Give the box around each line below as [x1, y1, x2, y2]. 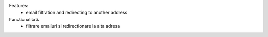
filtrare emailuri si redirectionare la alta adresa [26, 23, 120, 29]
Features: [9, 3, 29, 8]
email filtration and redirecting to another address [26, 10, 128, 16]
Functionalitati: [9, 16, 40, 22]
